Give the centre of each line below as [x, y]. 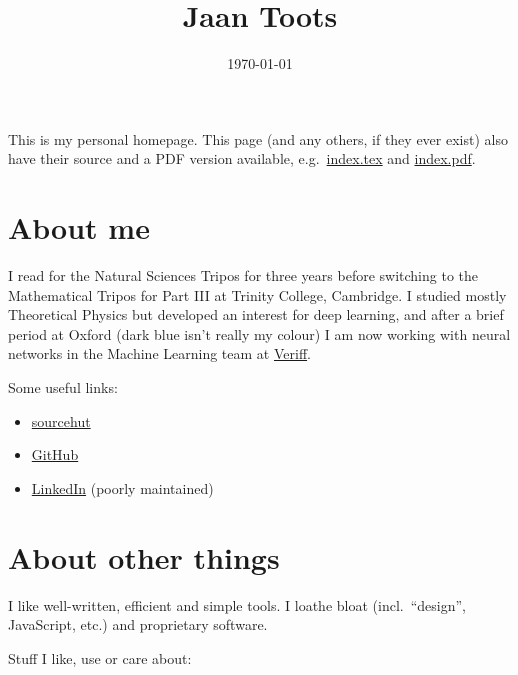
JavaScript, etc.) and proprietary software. [138, 624]
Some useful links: [63, 387]
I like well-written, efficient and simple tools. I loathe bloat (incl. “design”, [237, 604]
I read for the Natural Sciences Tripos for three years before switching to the [243, 275]
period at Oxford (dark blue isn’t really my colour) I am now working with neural [259, 333]
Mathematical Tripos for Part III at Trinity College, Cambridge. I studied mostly [257, 294]
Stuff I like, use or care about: [100, 657]
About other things [144, 556]
